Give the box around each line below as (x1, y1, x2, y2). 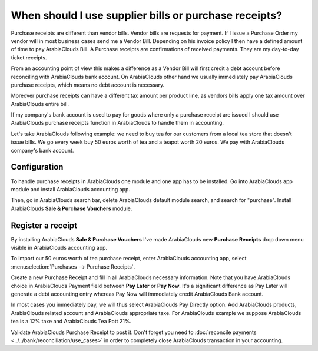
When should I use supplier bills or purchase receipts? (11, 9, 283, 22)
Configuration (11, 162, 64, 172)
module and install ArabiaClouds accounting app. (11, 186, 131, 193)
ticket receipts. (11, 54, 47, 61)
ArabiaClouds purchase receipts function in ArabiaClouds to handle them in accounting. (11, 120, 224, 127)
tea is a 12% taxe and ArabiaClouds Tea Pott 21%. (11, 318, 132, 325)
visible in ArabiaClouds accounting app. (11, 244, 108, 251)
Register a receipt (11, 220, 78, 230)
